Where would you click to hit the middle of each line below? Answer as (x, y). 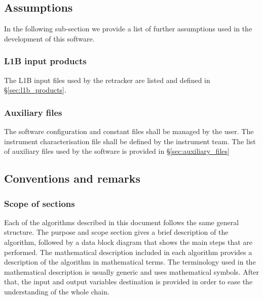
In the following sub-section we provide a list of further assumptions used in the (128, 29)
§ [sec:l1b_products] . (35, 90)
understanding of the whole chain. (57, 291)
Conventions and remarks (72, 178)
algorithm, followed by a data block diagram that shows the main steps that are (128, 242)
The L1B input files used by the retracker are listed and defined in (107, 80)
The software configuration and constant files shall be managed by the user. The (129, 131)
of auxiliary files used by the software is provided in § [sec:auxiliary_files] (117, 151)
